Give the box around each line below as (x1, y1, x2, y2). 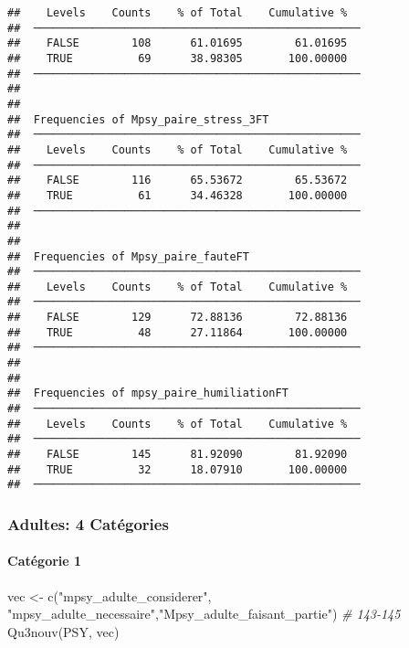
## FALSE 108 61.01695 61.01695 (7, 37, 348, 50)
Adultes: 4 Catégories (7, 512, 169, 535)
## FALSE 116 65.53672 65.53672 (7, 174, 348, 187)
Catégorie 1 (7, 551, 82, 570)
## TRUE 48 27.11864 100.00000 (7, 325, 348, 339)
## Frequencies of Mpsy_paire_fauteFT (7, 250, 249, 263)
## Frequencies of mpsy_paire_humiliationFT (7, 387, 288, 400)
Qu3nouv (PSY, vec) (7, 621, 120, 641)
